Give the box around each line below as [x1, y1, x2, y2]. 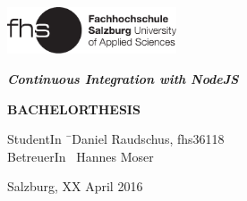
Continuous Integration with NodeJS [7, 70, 239, 88]
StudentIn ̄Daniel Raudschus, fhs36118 [7, 130, 225, 148]
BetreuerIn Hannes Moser [7, 147, 154, 165]
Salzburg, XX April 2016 [7, 177, 143, 196]
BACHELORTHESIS [7, 99, 141, 118]
